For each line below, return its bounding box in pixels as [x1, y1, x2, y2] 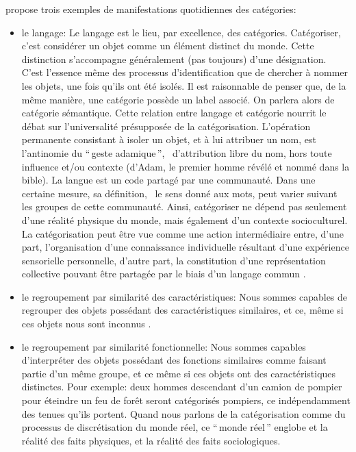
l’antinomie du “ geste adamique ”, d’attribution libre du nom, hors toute [21, 145, 332, 160]
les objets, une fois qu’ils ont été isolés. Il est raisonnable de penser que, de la [21, 78, 346, 92]
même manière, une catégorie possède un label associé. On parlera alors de [21, 92, 335, 106]
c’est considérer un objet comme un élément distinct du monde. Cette [21, 38, 314, 53]
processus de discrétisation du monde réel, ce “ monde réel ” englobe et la [21, 420, 328, 434]
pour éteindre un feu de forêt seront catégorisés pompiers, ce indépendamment [21, 393, 351, 407]
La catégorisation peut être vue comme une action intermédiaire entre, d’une [21, 226, 344, 240]
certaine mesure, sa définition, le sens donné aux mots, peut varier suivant [21, 186, 338, 200]
